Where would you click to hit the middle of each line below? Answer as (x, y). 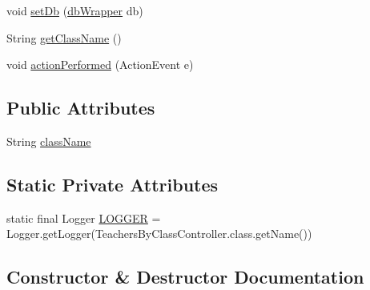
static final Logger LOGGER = (84, 217)
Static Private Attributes (113, 184)
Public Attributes (81, 108)
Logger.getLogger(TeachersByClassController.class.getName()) (159, 234)
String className (49, 141)
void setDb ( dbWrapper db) (75, 10)
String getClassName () (64, 37)
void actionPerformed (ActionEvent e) (100, 64)
